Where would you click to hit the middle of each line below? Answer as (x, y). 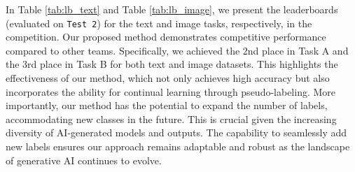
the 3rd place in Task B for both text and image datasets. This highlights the (172, 64)
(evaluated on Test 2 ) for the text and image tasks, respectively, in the (159, 23)
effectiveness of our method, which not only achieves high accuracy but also (168, 78)
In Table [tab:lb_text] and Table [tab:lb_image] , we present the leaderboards (172, 9)
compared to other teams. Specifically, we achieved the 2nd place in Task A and (177, 50)
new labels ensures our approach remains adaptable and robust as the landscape (178, 146)
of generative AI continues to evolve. (84, 160)
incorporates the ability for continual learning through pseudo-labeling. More (171, 91)
